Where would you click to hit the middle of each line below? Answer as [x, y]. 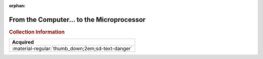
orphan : [17, 6]
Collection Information [37, 32]
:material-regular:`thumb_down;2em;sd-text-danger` [72, 49]
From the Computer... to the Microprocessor [77, 20]
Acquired [23, 42]
